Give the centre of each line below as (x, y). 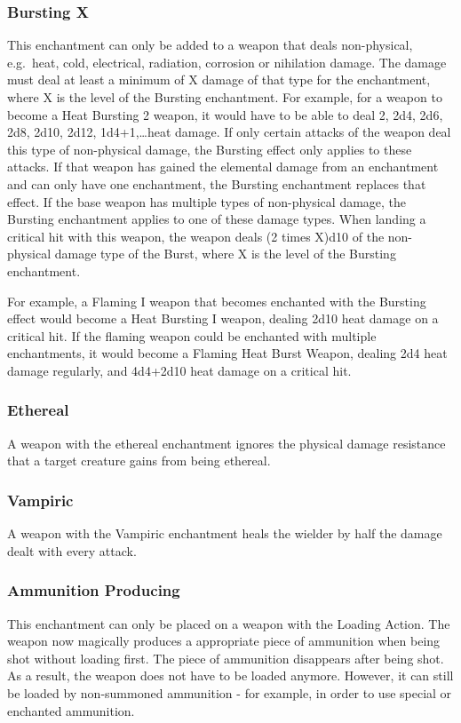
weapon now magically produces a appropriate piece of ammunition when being (224, 641)
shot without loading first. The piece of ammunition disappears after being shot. (226, 658)
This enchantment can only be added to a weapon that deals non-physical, (210, 45)
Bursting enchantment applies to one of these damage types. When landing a (217, 219)
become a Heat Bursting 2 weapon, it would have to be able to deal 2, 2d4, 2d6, (225, 114)
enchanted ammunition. (71, 710)
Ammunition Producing (94, 590)
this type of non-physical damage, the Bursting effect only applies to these (210, 149)
